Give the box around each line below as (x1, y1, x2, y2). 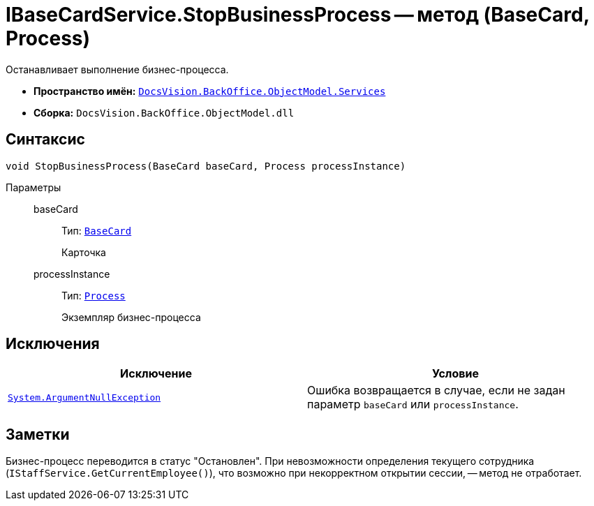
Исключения (6, 335, 100, 353)
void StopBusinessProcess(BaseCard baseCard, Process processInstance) (6, 160, 406, 172)
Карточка (61, 246, 106, 258)
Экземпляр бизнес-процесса (61, 311, 201, 323)
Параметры (6, 181, 61, 193)
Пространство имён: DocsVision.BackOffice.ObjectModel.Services (34, 84, 386, 97)
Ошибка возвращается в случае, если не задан (307, 383, 565, 398)
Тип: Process (61, 289, 126, 302)
